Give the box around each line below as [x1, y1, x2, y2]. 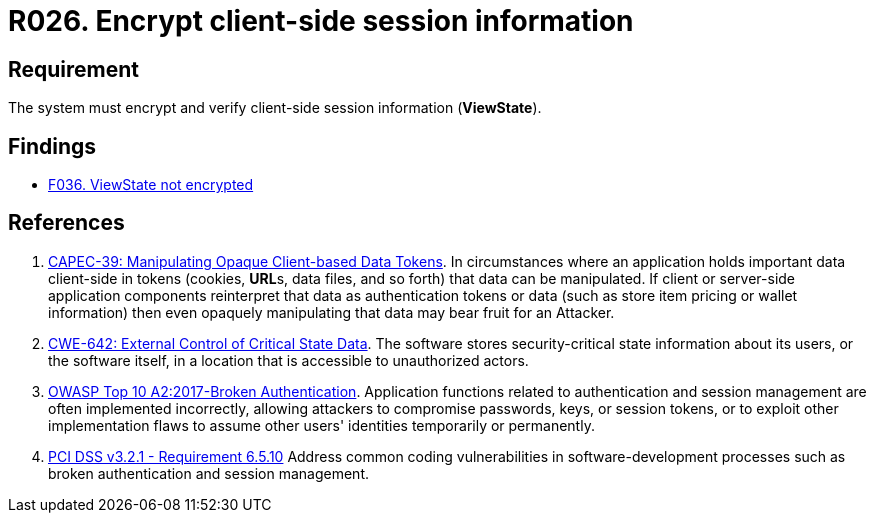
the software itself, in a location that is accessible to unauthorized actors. [48, 351, 529, 369]
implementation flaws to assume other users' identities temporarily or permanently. [48, 416, 595, 434]
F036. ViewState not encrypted [48, 176, 254, 194]
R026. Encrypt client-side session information [8, 4, 634, 38]
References [8, 210, 125, 236]
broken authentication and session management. [48, 464, 370, 482]
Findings [8, 133, 97, 159]
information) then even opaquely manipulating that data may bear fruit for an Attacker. [48, 303, 615, 321]
